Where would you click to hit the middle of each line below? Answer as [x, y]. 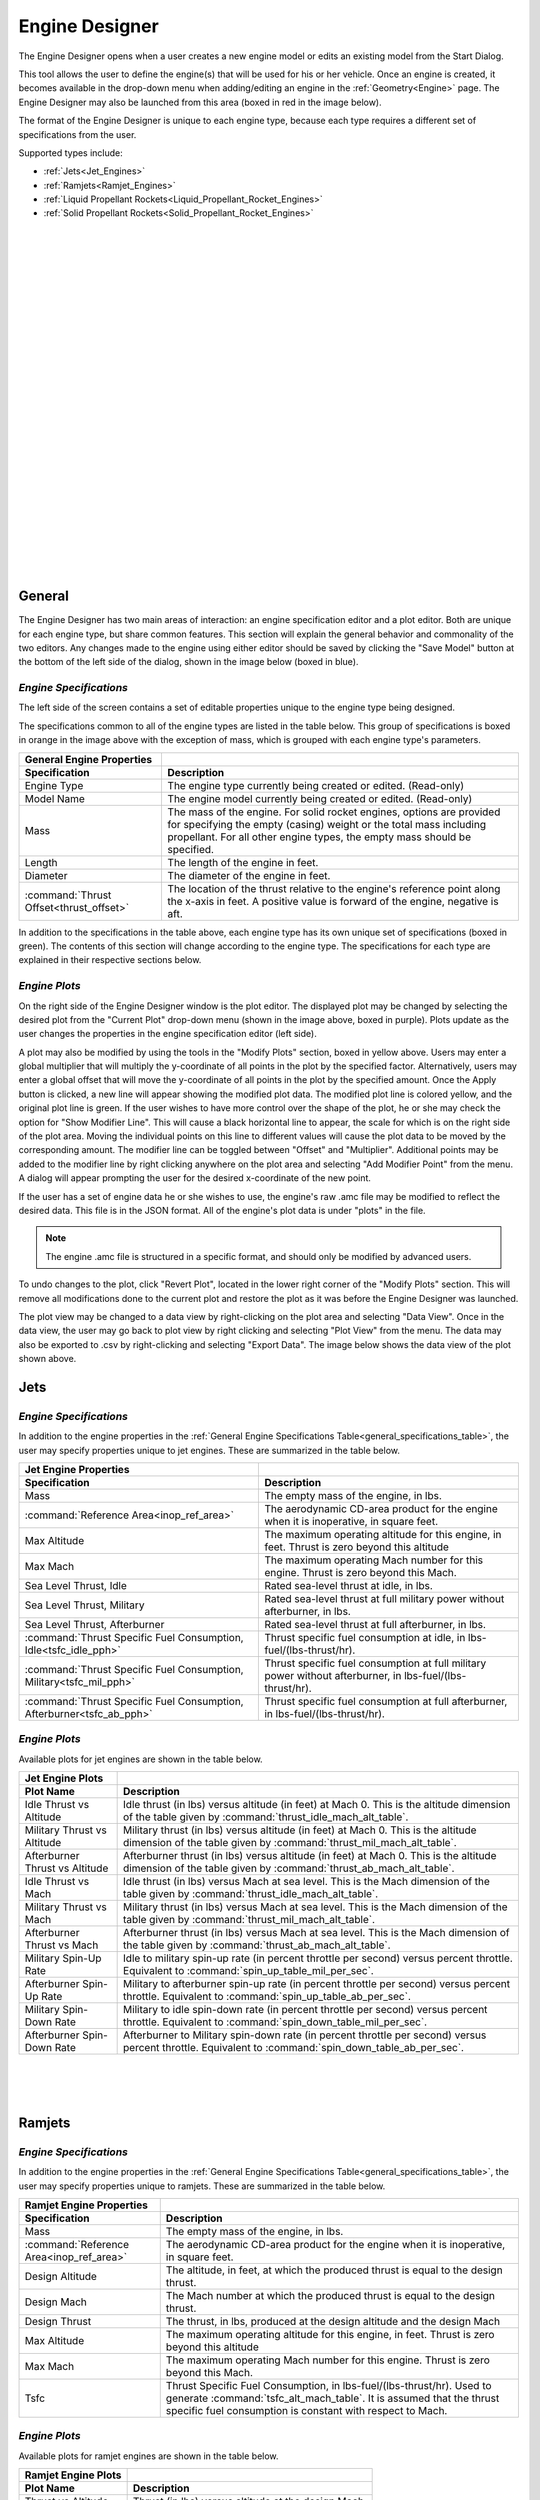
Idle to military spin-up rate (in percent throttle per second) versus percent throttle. [318, 1958]
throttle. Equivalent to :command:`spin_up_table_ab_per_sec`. [267, 1997]
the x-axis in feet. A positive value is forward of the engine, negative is [333, 901]
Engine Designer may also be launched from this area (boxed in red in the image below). [200, 102]
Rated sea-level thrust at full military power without [384, 1599]
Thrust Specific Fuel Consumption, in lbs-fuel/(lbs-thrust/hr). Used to [328, 2385]
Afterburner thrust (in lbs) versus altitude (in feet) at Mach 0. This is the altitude [310, 1856]
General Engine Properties [88, 759]
